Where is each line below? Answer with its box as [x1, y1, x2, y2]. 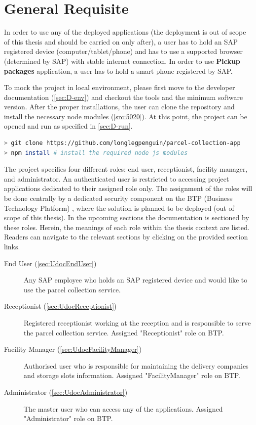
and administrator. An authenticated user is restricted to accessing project [4, 173, 229, 184]
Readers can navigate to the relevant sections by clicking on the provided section [4, 232, 248, 242]
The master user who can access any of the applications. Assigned [24, 403, 223, 414]
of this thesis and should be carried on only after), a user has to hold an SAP [4, 36, 238, 47]
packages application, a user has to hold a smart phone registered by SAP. [4, 65, 233, 76]
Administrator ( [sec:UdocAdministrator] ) [4, 386, 128, 397]
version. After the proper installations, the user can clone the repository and [4, 101, 235, 112]
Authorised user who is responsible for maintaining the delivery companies [24, 360, 249, 371]
